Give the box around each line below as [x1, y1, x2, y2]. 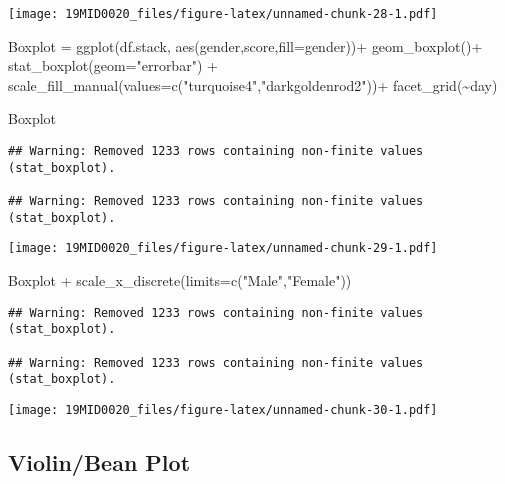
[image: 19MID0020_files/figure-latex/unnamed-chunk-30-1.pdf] [8, 402, 438, 417]
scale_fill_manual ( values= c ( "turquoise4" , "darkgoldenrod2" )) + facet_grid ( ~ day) [8, 74, 498, 95]
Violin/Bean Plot [8, 446, 191, 477]
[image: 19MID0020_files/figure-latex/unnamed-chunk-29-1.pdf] [8, 241, 438, 256]
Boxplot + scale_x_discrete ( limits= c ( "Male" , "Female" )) [8, 269, 352, 290]
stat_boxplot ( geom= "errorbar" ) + [8, 55, 218, 76]
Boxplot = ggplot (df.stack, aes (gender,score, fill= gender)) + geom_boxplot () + [8, 35, 483, 56]
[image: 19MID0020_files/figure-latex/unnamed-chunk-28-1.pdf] [8, 7, 438, 21]
